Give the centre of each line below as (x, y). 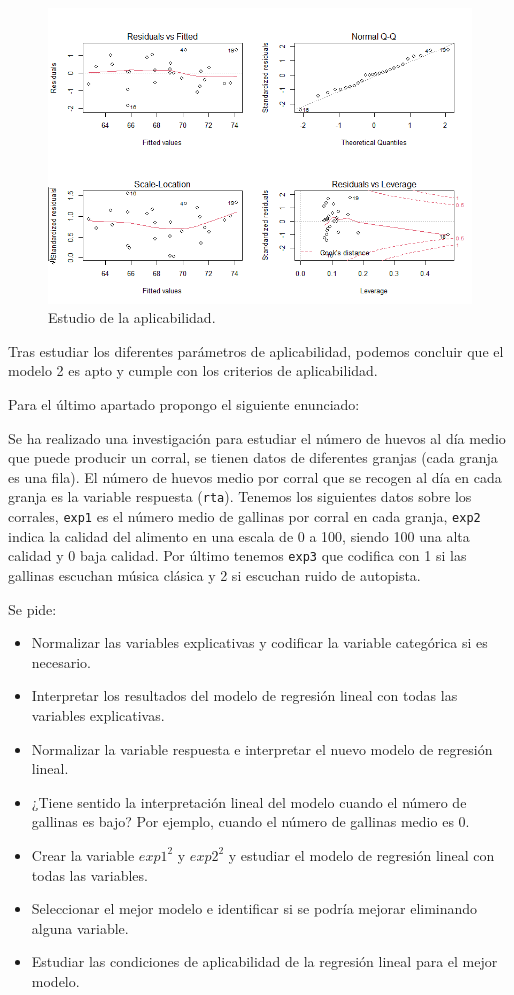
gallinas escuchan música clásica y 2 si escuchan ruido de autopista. (214, 574)
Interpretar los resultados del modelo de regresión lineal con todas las (244, 695)
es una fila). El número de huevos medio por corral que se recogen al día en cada (255, 476)
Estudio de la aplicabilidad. (132, 317)
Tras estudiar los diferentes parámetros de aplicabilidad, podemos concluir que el (256, 350)
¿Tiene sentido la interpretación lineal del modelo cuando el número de (249, 801)
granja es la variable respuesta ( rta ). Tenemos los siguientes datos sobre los (240, 496)
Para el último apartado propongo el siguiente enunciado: (184, 404)
